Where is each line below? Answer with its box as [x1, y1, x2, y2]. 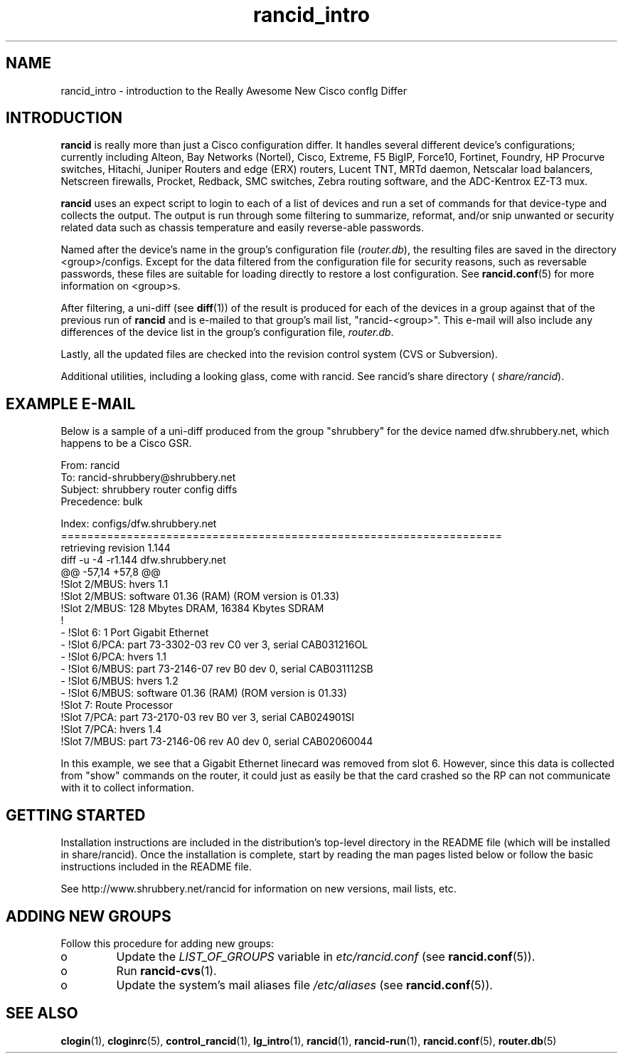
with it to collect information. [60, 781, 194, 794]
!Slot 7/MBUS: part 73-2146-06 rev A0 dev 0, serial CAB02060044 [60, 735, 373, 748]
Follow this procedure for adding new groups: [60, 937, 274, 949]
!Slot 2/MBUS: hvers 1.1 [60, 578, 169, 591]
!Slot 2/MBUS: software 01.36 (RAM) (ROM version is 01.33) [60, 590, 340, 603]
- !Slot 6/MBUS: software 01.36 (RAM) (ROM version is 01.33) [60, 687, 347, 700]
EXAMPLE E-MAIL [6, 394, 136, 413]
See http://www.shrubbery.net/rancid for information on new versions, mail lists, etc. [60, 882, 457, 895]
